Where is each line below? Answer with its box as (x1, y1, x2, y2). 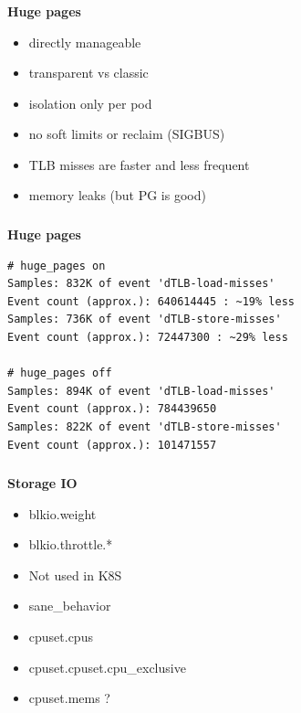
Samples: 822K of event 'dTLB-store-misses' (7, 420, 282, 433)
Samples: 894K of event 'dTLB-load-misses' (7, 384, 275, 398)
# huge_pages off (7, 367, 112, 380)
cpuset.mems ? (28, 688, 110, 708)
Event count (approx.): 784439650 (7, 402, 217, 416)
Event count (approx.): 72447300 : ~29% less (7, 330, 288, 344)
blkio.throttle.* (28, 535, 113, 554)
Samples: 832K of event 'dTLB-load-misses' (7, 277, 275, 291)
